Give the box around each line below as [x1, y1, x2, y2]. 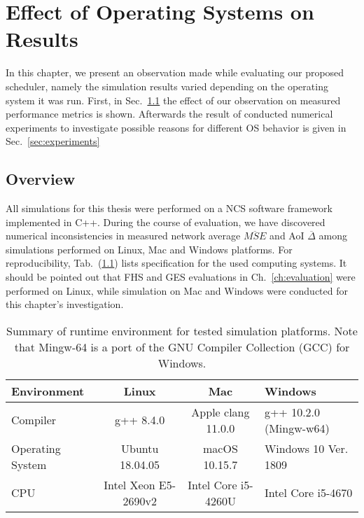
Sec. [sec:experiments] [6, 134, 100, 148]
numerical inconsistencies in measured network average [6, 228, 241, 243]
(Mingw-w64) [264, 419, 330, 436]
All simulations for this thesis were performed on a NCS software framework [6, 201, 332, 216]
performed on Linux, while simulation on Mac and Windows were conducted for [6, 283, 348, 297]
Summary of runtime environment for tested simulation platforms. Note [6, 322, 358, 339]
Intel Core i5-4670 [264, 484, 353, 501]
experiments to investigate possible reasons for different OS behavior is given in [6, 120, 346, 134]
